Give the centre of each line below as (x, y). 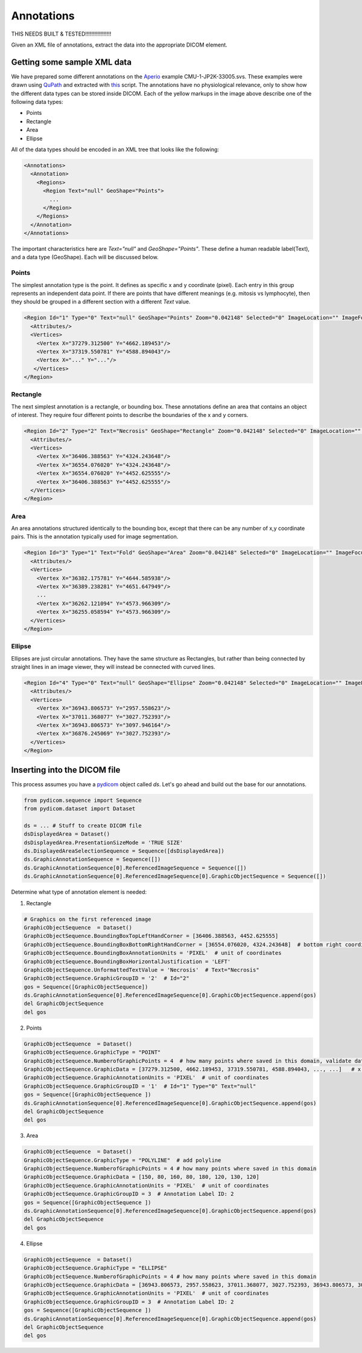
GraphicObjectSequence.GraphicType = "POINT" (92, 1052)
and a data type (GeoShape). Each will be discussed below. (85, 257)
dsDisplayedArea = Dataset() (67, 834)
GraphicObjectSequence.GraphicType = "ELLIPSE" (95, 1268)
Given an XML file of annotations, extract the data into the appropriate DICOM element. (119, 45)
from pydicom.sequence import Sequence (83, 800)
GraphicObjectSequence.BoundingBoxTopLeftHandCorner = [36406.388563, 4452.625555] (151, 936)
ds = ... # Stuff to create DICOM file (83, 825)
